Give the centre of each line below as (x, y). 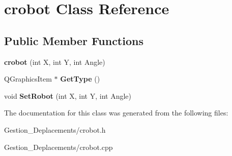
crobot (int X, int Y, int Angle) (55, 62)
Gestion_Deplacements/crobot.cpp (59, 147)
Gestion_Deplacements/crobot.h (55, 129)
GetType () (80, 79)
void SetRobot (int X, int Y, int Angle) (68, 95)
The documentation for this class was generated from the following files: (116, 113)
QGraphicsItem (28, 79)
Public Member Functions (74, 40)
